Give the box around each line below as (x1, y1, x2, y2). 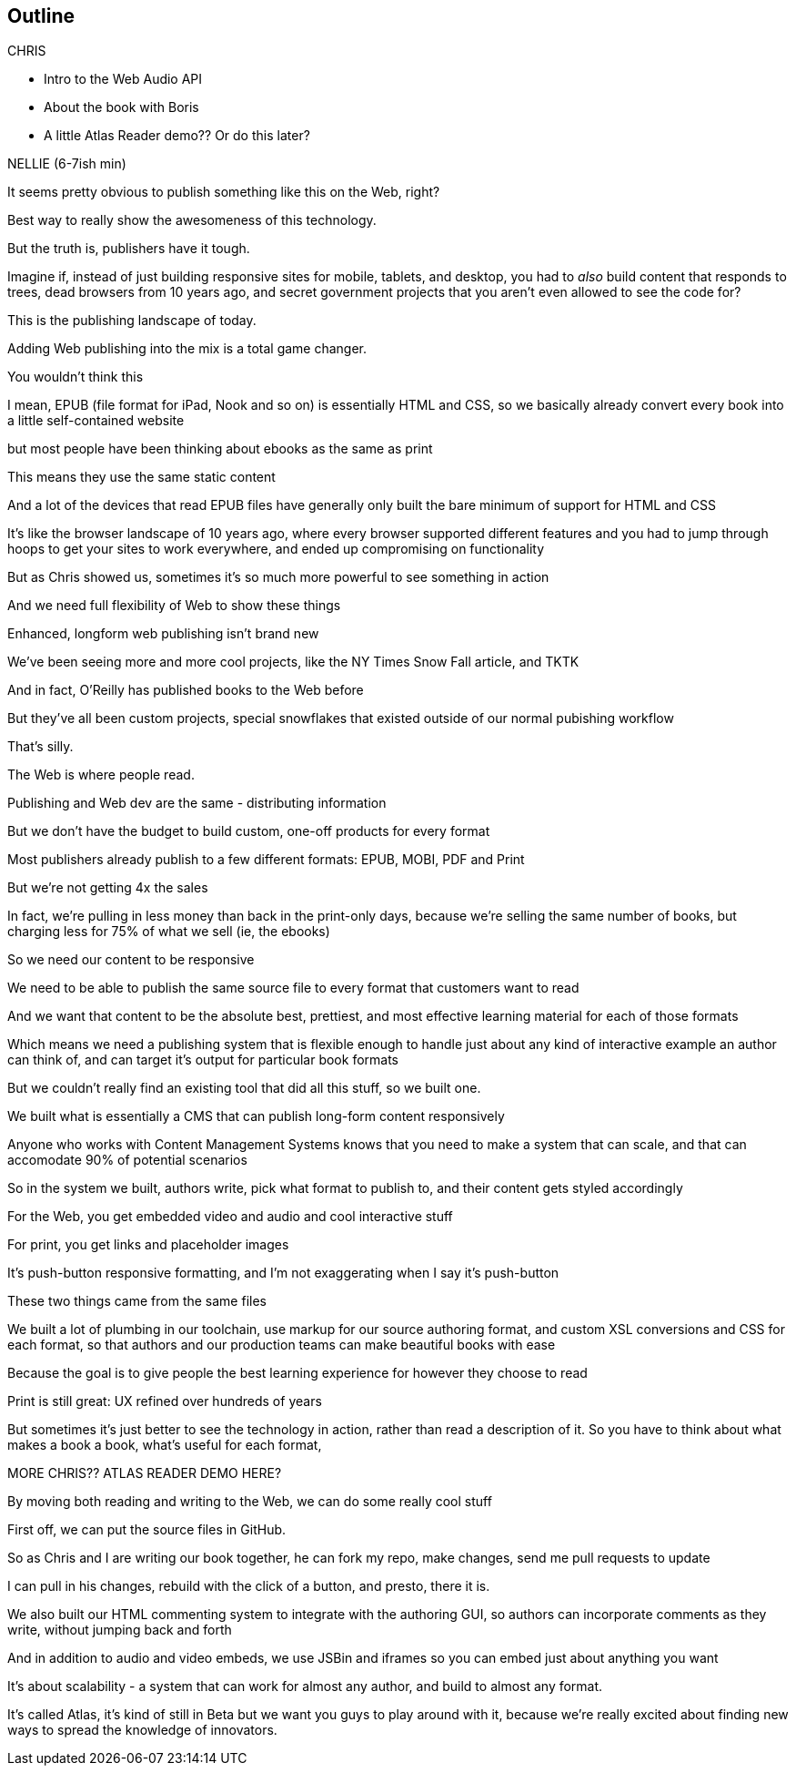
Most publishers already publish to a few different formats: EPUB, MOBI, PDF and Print (7, 851, 525, 868)
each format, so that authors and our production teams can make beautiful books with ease (7, 1337, 556, 1353)
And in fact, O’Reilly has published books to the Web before (7, 682, 364, 698)
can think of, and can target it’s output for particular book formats (7, 1052, 398, 1068)
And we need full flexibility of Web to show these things (7, 597, 341, 614)
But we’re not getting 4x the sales (7, 880, 208, 896)
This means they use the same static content (7, 469, 276, 485)
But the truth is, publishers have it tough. (7, 240, 250, 257)
